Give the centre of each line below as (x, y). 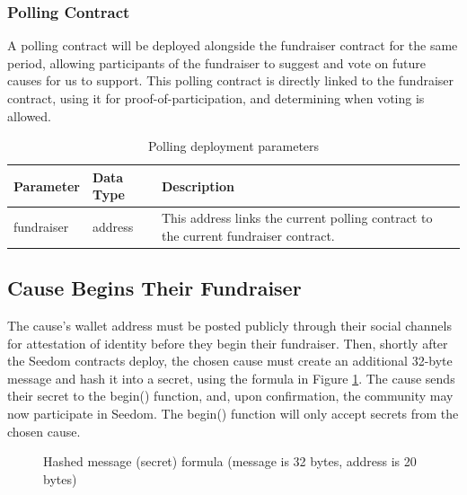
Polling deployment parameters (233, 146)
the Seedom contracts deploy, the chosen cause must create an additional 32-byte (230, 361)
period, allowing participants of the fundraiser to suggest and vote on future (217, 62)
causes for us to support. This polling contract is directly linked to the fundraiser (231, 80)
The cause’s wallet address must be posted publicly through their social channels (229, 326)
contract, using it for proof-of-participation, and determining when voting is (216, 98)
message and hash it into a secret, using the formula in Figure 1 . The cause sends (231, 378)
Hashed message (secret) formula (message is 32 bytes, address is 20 (230, 461)
